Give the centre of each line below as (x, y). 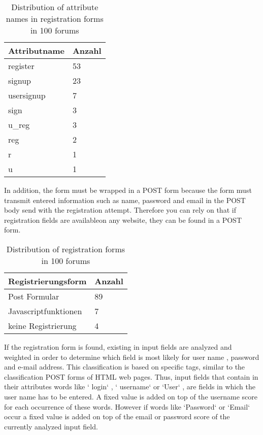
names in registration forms (55, 19)
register (21, 66)
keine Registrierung (42, 325)
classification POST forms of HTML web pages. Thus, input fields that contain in (131, 376)
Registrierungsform (47, 281)
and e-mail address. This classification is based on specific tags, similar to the (125, 367)
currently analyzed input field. (51, 426)
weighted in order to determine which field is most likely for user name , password (132, 357)
